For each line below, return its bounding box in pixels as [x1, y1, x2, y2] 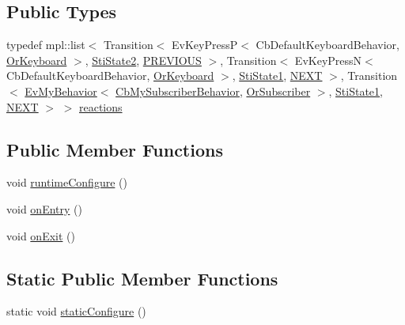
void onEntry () [6, 200, 82, 217]
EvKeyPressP [172, 36, 238, 53]
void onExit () [6, 227, 75, 244]
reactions [78, 98, 123, 115]
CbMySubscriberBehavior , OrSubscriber [115, 82, 311, 99]
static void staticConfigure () [6, 303, 146, 319]
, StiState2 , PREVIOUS [85, 51, 202, 68]
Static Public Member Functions [6, 266, 278, 290]
